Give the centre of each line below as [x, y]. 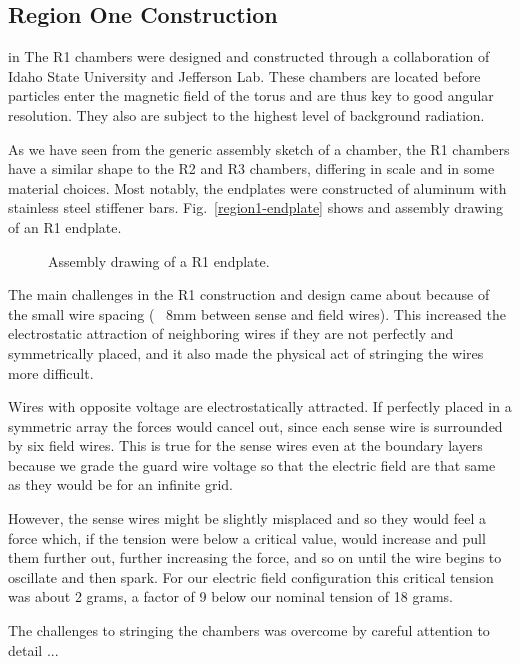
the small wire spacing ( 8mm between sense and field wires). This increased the [257, 313]
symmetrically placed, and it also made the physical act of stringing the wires [246, 352]
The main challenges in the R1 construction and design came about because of [249, 294]
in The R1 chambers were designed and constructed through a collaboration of [249, 56]
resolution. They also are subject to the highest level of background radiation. [246, 114]
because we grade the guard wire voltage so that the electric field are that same [252, 464]
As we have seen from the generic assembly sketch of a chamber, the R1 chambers [259, 148]
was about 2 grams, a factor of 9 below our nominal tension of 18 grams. [230, 596]
